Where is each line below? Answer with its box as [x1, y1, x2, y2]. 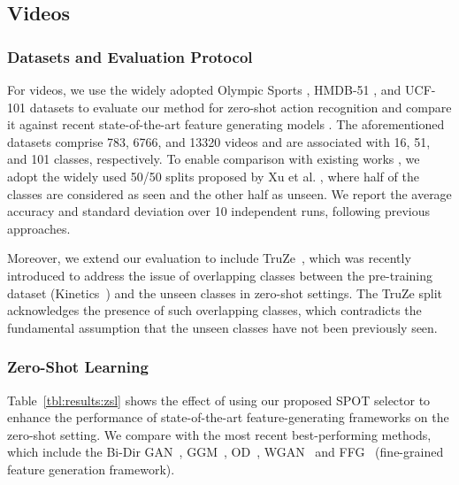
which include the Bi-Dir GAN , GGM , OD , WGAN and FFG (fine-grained [7, 443, 444, 461]
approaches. [7, 219, 71, 237]
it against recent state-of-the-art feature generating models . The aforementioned [7, 115, 445, 134]
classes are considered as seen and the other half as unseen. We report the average [7, 184, 452, 203]
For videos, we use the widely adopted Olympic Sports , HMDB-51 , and [7, 81, 402, 98]
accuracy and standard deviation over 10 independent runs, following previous [7, 202, 431, 220]
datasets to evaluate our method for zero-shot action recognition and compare [29, 97, 452, 116]
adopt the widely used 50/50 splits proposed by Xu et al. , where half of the [7, 166, 419, 185]
